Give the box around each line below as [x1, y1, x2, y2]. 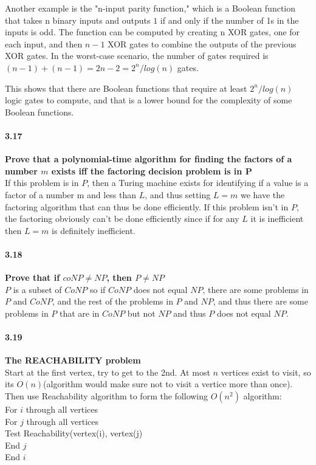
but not [127, 306, 156, 319]
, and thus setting [145, 188, 211, 201]
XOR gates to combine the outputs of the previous [108, 37, 297, 50]
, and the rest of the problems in [52, 295, 173, 308]
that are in [60, 306, 100, 319]
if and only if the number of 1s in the [160, 13, 299, 26]
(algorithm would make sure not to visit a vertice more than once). [43, 377, 293, 390]
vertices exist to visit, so [221, 365, 311, 378]
